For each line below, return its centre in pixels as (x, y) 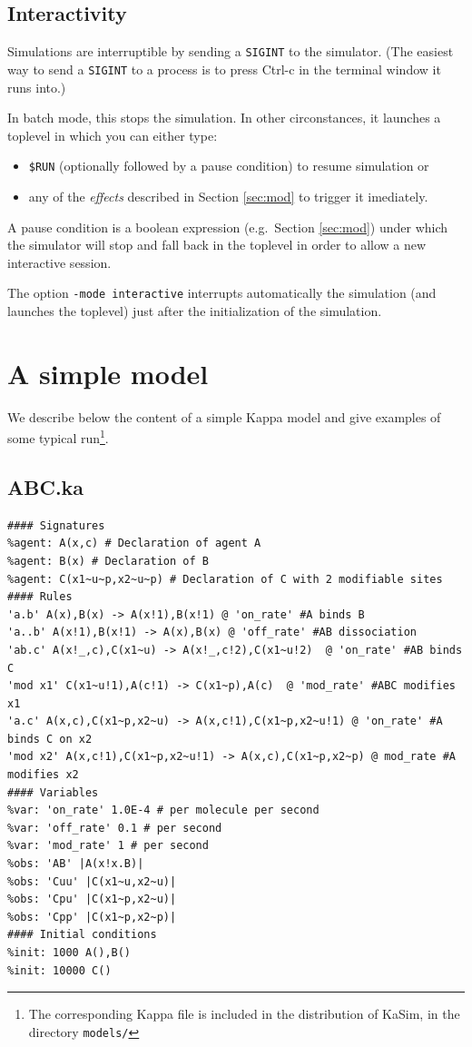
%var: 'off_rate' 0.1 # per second (115, 828)
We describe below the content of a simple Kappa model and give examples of (224, 416)
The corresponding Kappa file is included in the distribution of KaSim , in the (244, 1014)
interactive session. (59, 262)
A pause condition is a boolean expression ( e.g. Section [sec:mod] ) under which (228, 227)
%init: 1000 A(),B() (69, 953)
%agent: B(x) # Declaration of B (108, 561)
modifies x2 (43, 775)
